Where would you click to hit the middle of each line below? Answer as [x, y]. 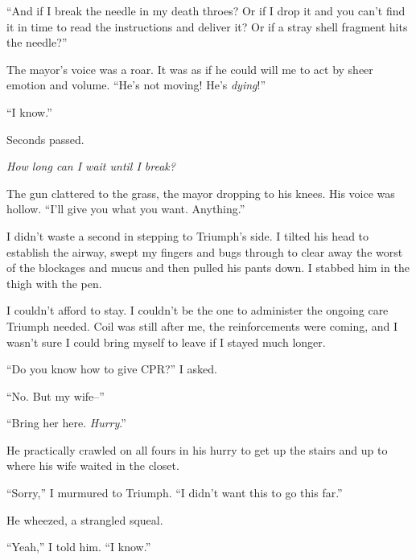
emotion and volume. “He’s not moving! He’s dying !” [136, 85]
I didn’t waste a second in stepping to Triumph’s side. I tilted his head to [188, 235]
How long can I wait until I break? [91, 166]
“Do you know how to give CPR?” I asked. [112, 369]
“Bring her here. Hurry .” [66, 423]
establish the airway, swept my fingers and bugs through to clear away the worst [205, 251]
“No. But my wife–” [56, 395]
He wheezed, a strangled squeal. [85, 519]
